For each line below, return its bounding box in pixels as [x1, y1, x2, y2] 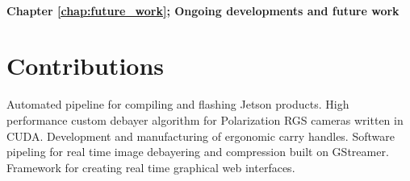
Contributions [6, 49, 165, 82]
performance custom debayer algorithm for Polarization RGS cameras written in [6, 111, 404, 128]
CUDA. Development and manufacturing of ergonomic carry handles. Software [6, 127, 395, 144]
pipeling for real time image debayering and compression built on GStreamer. [6, 143, 389, 160]
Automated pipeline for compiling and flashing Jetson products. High [6, 96, 349, 113]
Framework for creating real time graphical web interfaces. [6, 158, 295, 175]
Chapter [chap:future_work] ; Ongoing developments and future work [6, 2, 400, 19]
